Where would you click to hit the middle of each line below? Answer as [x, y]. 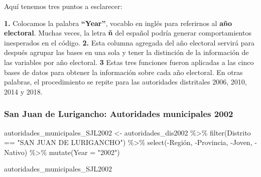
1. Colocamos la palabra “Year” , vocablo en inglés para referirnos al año [118, 23]
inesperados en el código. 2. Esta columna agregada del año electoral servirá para [129, 42]
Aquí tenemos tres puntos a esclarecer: [63, 6]
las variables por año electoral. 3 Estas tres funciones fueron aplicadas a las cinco [129, 62]
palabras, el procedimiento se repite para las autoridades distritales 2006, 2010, [125, 82]
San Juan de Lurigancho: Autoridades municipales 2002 [119, 114]
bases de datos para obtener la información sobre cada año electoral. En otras [123, 72]
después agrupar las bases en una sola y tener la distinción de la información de [126, 52]
